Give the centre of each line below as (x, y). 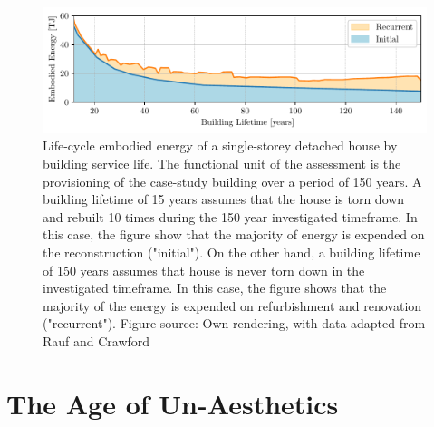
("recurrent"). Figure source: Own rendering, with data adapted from (234, 323)
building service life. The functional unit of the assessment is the (222, 163)
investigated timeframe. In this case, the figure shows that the (215, 288)
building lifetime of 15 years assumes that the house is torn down (224, 199)
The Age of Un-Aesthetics (173, 403)
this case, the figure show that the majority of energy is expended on (234, 234)
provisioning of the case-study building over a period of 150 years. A (232, 181)
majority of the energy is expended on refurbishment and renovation (232, 305)
